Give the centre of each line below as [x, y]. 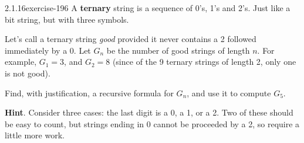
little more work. [35, 135]
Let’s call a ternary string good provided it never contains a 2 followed [131, 39]
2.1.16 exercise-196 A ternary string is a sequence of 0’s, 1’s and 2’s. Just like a [148, 8]
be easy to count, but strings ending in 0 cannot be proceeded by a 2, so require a [152, 123]
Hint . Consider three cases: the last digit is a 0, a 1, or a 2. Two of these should [149, 112]
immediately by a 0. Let [48, 50]
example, [21, 62]
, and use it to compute [229, 93]
